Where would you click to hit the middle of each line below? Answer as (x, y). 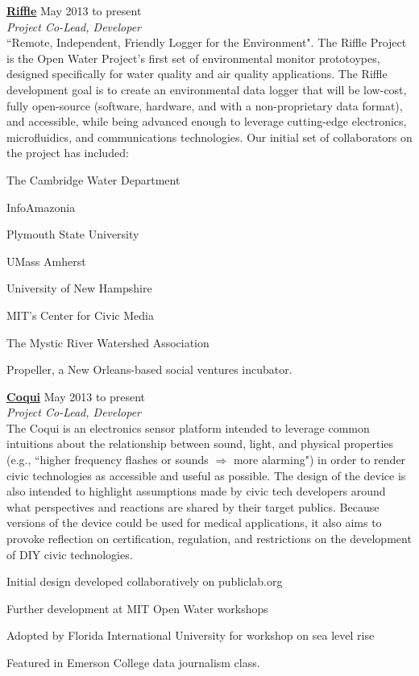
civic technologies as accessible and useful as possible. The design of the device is (206, 475)
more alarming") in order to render (319, 460)
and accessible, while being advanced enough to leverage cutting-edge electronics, (207, 121)
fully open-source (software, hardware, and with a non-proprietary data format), (205, 105)
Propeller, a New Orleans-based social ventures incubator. (149, 369)
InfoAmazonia (41, 207)
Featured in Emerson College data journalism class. (133, 662)
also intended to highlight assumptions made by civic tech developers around (196, 491)
